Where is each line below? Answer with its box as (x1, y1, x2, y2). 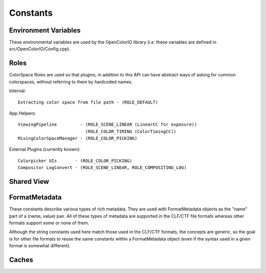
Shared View (9, 177, 49, 186)
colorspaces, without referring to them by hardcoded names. (9, 79, 133, 85)
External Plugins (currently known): (9, 146, 81, 152)
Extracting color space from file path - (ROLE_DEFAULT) (18, 99, 159, 105)
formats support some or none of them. (9, 220, 90, 226)
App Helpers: (9, 110, 36, 116)
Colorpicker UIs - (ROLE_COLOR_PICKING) (18, 158, 133, 164)
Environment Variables (9, 26, 81, 34)
